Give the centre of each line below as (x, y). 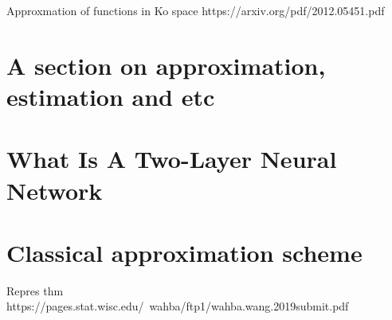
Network (55, 190)
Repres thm (35, 290)
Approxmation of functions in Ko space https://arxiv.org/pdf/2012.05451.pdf (196, 10)
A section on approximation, (166, 65)
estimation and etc (111, 96)
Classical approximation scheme (184, 252)
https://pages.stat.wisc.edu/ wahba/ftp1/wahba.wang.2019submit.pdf (178, 306)
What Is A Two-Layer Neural (172, 159)
